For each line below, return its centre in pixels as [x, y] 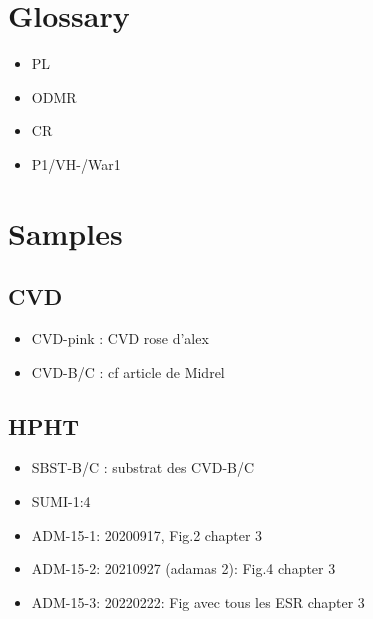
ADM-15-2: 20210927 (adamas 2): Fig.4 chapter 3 [183, 568]
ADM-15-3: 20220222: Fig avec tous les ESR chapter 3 [198, 601]
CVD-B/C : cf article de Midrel [128, 371]
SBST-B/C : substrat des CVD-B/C [143, 467]
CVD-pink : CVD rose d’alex [120, 338]
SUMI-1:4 [61, 501]
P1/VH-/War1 [76, 163]
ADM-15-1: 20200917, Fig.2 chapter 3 [147, 534]
